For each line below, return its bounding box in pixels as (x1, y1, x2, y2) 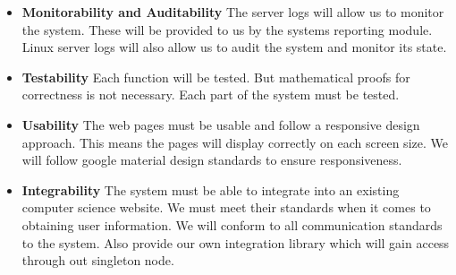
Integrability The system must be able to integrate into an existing (21, 180, 400, 199)
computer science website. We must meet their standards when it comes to (21, 198, 431, 217)
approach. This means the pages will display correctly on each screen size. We (21, 133, 448, 151)
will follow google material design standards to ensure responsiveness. (21, 150, 402, 169)
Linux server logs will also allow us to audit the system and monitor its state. (21, 38, 447, 56)
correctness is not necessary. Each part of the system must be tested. (21, 85, 400, 104)
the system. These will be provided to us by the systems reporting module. (21, 20, 433, 39)
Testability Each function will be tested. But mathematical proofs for (21, 67, 410, 86)
